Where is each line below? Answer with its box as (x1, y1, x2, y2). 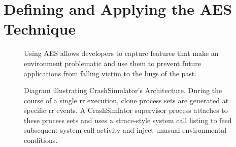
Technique (4, 18, 76, 39)
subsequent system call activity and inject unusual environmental (24, 125, 227, 135)
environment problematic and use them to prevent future (24, 57, 201, 68)
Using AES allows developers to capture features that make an (24, 48, 219, 58)
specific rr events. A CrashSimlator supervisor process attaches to (24, 105, 228, 115)
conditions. (24, 135, 58, 145)
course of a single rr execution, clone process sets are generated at (24, 95, 229, 105)
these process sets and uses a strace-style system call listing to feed (24, 114, 232, 125)
